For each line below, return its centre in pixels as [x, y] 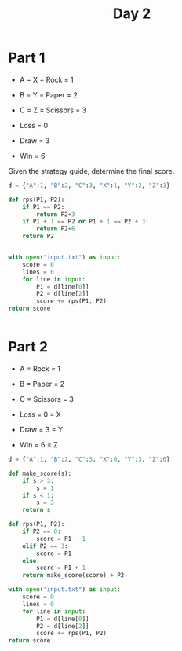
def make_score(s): [40, 473]
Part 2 [28, 347]
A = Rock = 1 [40, 369]
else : [31, 561]
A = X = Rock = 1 [46, 79]
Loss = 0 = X [40, 414]
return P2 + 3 [56, 214]
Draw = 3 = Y [41, 430]
